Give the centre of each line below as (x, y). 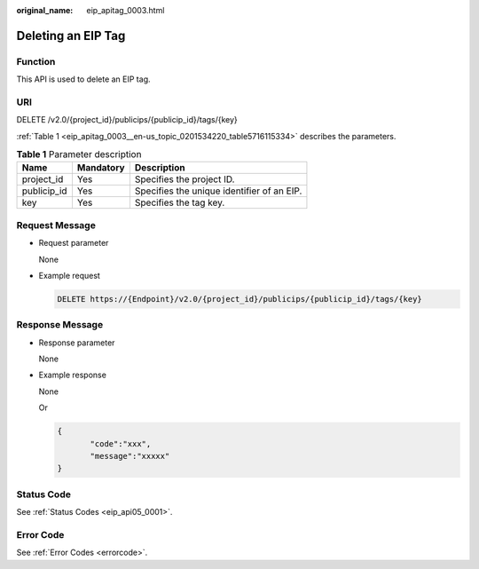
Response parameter (77, 343)
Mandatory (101, 168)
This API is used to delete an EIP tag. (83, 79)
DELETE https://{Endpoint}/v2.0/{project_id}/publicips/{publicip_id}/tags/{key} (240, 299)
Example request (70, 275)
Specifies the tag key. (180, 202)
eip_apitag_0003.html (126, 10)
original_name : (45, 10)
